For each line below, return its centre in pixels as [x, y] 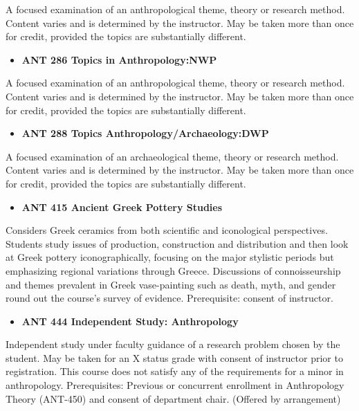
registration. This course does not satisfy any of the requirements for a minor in [175, 371]
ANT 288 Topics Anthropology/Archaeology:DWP [145, 133]
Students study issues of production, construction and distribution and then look [177, 243]
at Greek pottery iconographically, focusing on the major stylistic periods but [170, 257]
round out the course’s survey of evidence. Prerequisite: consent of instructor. [169, 298]
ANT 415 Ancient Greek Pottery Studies [122, 207]
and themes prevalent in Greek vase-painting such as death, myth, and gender [171, 284]
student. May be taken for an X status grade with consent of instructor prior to [174, 357]
